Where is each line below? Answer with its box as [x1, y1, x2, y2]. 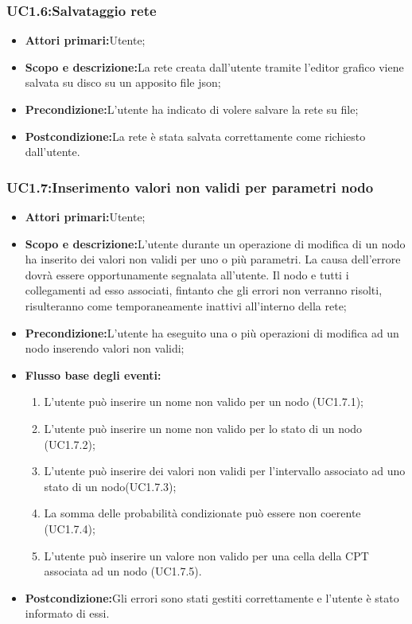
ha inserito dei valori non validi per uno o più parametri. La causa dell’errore [25, 251, 401, 267]
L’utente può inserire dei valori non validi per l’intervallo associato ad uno [44, 462, 406, 479]
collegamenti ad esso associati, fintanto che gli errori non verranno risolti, [25, 282, 383, 298]
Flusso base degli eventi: [25, 366, 161, 383]
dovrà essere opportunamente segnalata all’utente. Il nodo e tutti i [25, 266, 349, 283]
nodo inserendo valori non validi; [25, 340, 185, 357]
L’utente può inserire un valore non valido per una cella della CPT [44, 547, 369, 564]
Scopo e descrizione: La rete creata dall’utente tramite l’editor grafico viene [25, 58, 404, 75]
